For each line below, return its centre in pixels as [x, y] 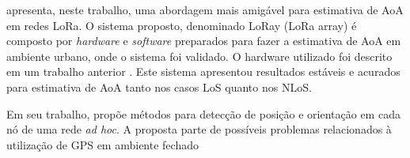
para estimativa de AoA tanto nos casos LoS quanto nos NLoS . [159, 87]
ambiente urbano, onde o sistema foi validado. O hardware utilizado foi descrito [199, 56]
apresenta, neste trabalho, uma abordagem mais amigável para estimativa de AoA [205, 9]
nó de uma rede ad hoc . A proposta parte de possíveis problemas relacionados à [199, 129]
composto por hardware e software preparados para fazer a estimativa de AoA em [204, 41]
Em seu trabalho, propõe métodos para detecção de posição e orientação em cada [203, 113]
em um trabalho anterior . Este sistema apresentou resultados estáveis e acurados [203, 71]
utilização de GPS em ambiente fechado [102, 144]
